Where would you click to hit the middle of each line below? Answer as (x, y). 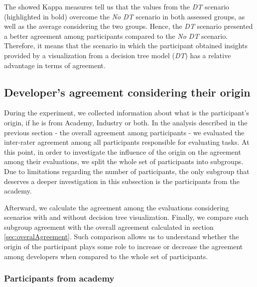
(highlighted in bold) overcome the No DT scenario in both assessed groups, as (125, 16)
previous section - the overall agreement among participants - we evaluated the (124, 132)
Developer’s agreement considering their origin (127, 92)
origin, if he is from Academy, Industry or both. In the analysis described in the (126, 122)
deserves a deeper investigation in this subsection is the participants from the (122, 181)
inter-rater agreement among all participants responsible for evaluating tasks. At (127, 142)
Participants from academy (59, 278)
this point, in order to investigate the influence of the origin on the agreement (123, 151)
